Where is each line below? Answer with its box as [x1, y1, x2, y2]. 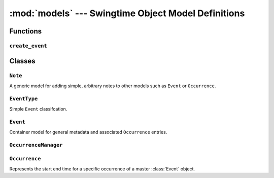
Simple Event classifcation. [9, 106, 67, 112]
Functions [9, 27, 42, 35]
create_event [9, 42, 48, 49]
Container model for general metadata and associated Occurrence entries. [9, 129, 167, 135]
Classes [9, 56, 36, 65]
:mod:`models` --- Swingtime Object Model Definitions [9, 8, 245, 19]
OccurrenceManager [9, 141, 63, 148]
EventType [9, 95, 38, 102]
